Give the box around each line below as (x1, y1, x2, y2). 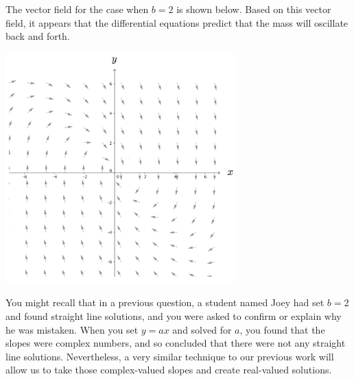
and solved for (172, 322, 232, 336)
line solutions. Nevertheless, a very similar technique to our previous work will (5, 349, 334, 363)
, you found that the (239, 322, 325, 336)
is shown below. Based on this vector (176, 2, 331, 16)
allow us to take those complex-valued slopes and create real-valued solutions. (5, 362, 332, 377)
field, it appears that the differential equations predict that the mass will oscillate (5, 15, 349, 30)
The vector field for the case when (5, 2, 149, 16)
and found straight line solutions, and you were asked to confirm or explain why (5, 308, 342, 323)
